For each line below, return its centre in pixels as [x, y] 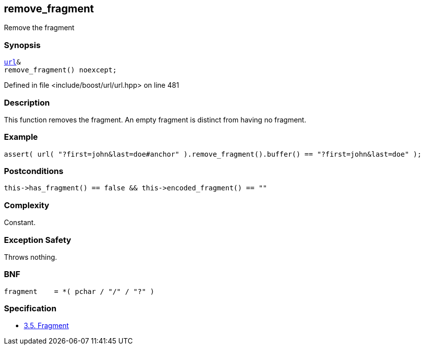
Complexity [27, 205]
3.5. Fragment [46, 326]
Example [21, 137]
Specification [30, 309]
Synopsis [22, 45]
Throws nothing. [31, 257]
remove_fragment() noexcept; [60, 70]
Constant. [20, 223]
